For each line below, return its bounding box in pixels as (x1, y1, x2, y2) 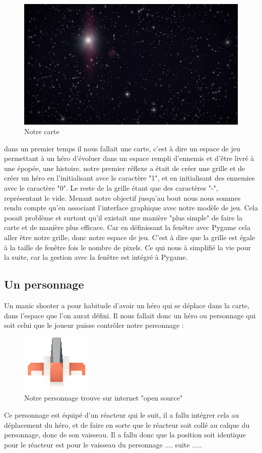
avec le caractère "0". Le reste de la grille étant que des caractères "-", (4, 183, 218, 193)
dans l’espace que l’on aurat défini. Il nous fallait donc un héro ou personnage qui (4, 310, 256, 320)
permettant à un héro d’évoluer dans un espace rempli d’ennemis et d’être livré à (4, 153, 254, 163)
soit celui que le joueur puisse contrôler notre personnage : (4, 320, 184, 330)
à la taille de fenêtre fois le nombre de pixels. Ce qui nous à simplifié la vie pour (4, 242, 251, 252)
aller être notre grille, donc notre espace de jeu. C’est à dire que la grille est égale (4, 232, 255, 243)
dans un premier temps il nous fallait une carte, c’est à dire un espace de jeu (4, 143, 240, 153)
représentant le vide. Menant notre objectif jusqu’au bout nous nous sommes (4, 192, 241, 203)
